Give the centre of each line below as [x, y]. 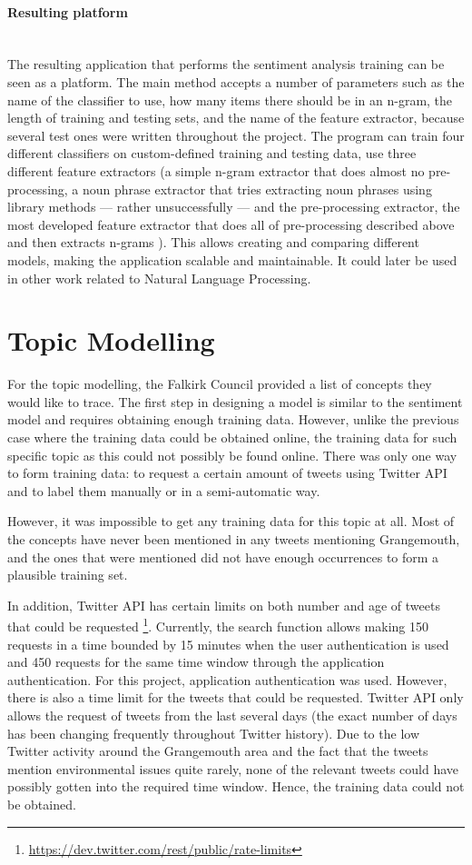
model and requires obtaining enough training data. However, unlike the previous [233, 419]
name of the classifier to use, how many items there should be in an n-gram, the [230, 99]
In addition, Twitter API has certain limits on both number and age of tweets [224, 605]
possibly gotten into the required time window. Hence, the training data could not [236, 786]
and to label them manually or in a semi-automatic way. [164, 490]
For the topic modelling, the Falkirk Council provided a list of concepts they [220, 384]
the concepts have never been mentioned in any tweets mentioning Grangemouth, [234, 538]
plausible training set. [68, 575]
